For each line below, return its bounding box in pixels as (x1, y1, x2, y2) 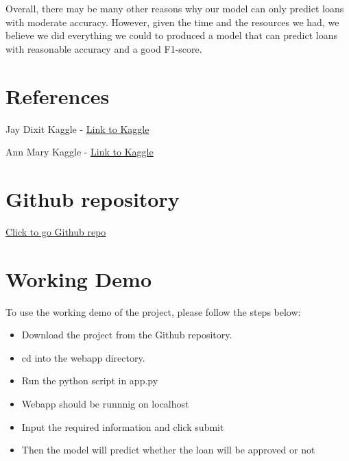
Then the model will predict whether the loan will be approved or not (21, 443, 315, 457)
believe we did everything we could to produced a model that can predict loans (5, 28, 337, 42)
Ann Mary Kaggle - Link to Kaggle (5, 145, 154, 159)
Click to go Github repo (5, 224, 106, 238)
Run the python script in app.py (21, 373, 158, 388)
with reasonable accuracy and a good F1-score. (5, 41, 202, 55)
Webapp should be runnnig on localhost (21, 396, 189, 410)
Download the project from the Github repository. (21, 327, 232, 342)
